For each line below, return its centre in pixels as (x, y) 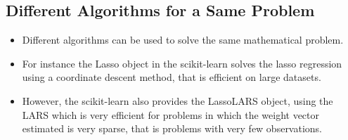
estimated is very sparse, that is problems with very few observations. (172, 128)
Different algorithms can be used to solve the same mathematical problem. (183, 40)
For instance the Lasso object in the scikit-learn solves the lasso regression (182, 63)
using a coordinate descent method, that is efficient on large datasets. (172, 77)
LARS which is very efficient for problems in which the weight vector (171, 114)
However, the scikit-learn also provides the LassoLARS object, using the (178, 100)
